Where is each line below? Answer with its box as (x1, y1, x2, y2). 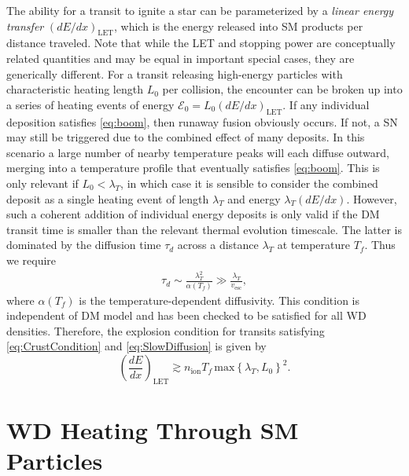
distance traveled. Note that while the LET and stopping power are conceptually (6, 35, 396, 51)
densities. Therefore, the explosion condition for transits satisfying (6, 322, 325, 339)
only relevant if (6, 174, 79, 191)
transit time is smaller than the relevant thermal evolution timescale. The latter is (6, 221, 402, 237)
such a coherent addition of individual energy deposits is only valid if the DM (6, 206, 380, 222)
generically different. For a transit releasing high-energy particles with (6, 65, 343, 82)
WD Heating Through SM (6, 414, 299, 446)
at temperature (277, 236, 351, 253)
